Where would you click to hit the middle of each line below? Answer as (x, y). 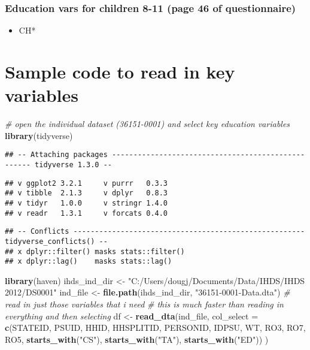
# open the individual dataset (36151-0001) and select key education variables (148, 124)
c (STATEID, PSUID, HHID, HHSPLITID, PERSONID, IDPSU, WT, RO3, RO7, (155, 328)
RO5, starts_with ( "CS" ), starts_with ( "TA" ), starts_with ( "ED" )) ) (137, 339)
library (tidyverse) (39, 135)
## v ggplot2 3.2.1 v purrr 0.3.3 (86, 183)
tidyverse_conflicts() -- (56, 241)
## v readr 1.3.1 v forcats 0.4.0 (86, 213)
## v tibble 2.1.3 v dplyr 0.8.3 (86, 193)
